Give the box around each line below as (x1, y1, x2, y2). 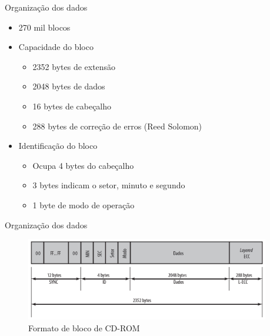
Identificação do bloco (18, 139, 98, 152)
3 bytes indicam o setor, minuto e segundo (32, 179, 185, 191)
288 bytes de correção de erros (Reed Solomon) (32, 119, 202, 132)
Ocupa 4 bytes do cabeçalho (32, 159, 134, 171)
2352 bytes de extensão (32, 60, 116, 72)
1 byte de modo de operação (32, 198, 135, 211)
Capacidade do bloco (18, 41, 94, 53)
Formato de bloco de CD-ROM (28, 322, 140, 334)
